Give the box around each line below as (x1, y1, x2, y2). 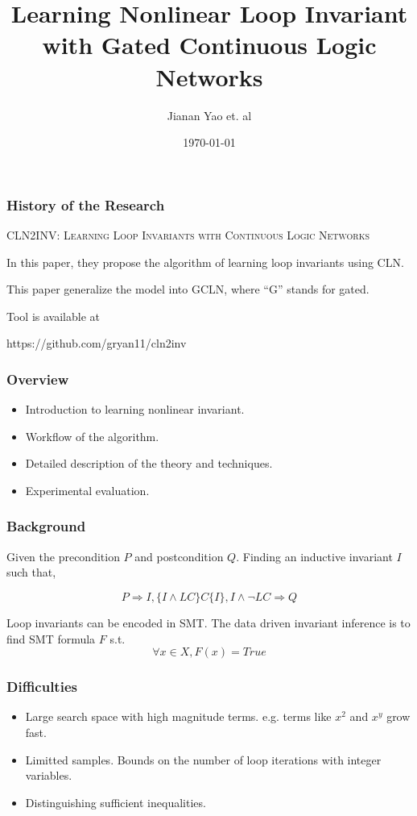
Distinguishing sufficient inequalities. (25, 793, 206, 810)
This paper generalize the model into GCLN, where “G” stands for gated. (6, 281, 370, 298)
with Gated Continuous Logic (42, 28, 377, 61)
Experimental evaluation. (25, 481, 150, 498)
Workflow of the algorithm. (25, 427, 159, 444)
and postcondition (134, 547, 224, 564)
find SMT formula (6, 630, 96, 647)
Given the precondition (6, 547, 120, 564)
